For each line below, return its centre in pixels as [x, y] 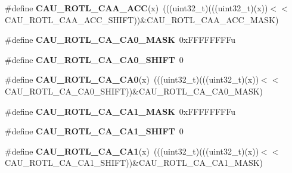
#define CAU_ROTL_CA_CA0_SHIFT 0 [94, 59]
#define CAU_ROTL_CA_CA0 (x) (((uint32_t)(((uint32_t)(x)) [132, 79]
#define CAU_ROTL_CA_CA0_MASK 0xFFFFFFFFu [120, 40]
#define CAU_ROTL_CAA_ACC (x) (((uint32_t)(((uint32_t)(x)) [136, 8]
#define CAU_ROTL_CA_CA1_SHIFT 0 [94, 131]
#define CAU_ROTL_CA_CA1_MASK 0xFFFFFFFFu [120, 111]
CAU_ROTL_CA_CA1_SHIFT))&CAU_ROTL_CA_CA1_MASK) [134, 163]
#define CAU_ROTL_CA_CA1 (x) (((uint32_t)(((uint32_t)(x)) [132, 151]
